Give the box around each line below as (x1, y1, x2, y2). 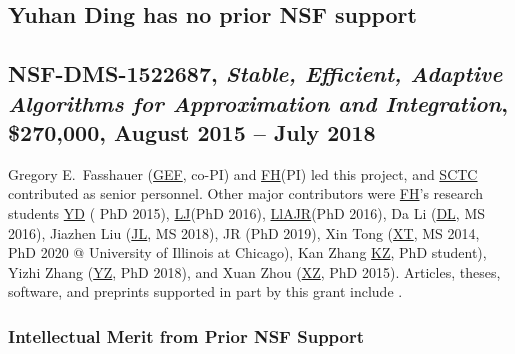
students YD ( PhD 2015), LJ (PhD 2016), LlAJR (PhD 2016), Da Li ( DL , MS (8, 202, 486, 223)
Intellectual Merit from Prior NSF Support (8, 323, 365, 348)
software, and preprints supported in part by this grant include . (8, 281, 403, 302)
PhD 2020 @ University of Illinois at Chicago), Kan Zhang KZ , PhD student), (8, 242, 487, 263)
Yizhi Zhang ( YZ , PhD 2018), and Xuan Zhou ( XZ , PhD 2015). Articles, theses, (8, 261, 501, 282)
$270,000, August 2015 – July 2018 (8, 116, 376, 147)
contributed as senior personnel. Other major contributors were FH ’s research (8, 183, 484, 204)
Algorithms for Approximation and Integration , (8, 87, 508, 118)
